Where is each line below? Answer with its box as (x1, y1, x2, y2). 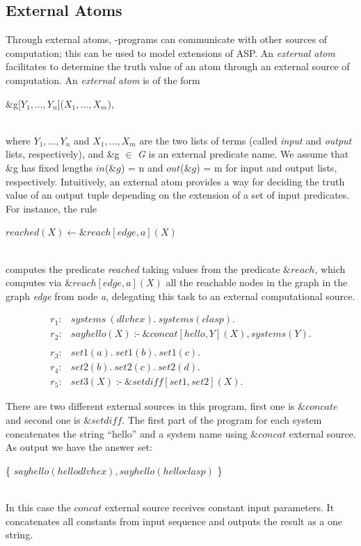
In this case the (6, 500, 71, 515)
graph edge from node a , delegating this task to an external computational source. (6, 288, 355, 303)
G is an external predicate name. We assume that (138, 147, 349, 161)
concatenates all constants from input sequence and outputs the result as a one (6, 513, 342, 528)
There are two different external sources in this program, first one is (6, 399, 295, 413)
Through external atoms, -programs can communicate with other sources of (6, 32, 328, 47)
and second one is (6, 413, 81, 427)
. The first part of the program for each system (122, 413, 322, 427)
